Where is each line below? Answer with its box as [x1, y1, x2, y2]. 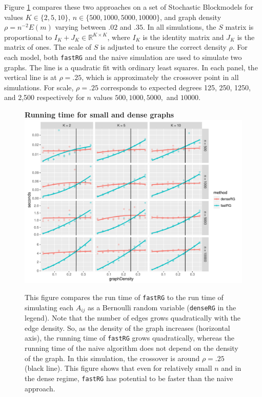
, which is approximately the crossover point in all [82, 72, 239, 83]
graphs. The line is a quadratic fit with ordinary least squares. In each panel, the [4, 62, 258, 72]
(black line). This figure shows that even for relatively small [25, 363, 212, 373]
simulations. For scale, [4, 82, 74, 92]
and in [221, 363, 241, 373]
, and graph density [159, 11, 221, 22]
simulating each [25, 302, 73, 312]
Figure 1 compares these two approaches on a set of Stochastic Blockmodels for [4, 2, 253, 12]
